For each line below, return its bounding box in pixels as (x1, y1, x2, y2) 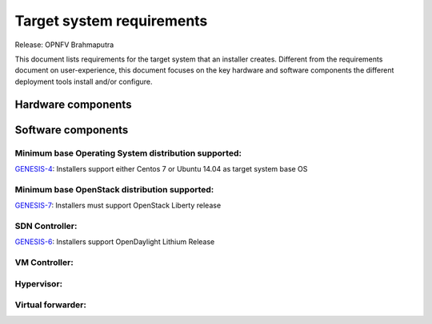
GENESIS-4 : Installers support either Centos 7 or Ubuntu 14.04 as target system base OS (14, 164, 308, 173)
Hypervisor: (14, 278, 63, 289)
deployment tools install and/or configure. (14, 77, 153, 86)
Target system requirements (14, 12, 208, 30)
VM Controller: (14, 256, 74, 267)
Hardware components (14, 97, 132, 111)
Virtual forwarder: (14, 299, 87, 310)
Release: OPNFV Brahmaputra (14, 40, 114, 49)
